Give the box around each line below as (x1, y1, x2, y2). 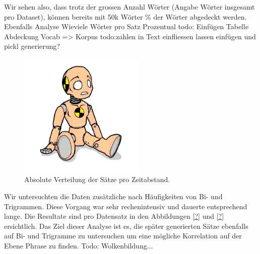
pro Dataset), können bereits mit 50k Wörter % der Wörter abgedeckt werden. (4, 11, 247, 22)
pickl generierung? (4, 41, 60, 51)
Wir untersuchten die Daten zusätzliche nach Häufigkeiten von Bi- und (4, 191, 223, 201)
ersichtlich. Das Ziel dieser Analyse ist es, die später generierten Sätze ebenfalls (4, 220, 248, 231)
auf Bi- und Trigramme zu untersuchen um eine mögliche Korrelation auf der (4, 230, 242, 241)
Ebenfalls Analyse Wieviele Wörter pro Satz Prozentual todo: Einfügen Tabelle (4, 21, 249, 32)
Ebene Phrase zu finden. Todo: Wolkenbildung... (4, 240, 153, 250)
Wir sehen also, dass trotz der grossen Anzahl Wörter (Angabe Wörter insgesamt (4, 2, 255, 12)
